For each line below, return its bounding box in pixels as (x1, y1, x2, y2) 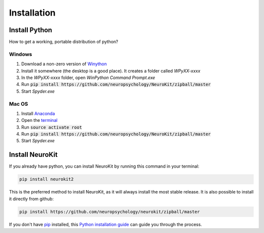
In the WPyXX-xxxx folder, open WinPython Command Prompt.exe (21, 75, 155, 80)
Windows (9, 51, 32, 58)
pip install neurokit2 (19, 176, 74, 182)
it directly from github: (9, 195, 54, 202)
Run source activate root (21, 124, 83, 130)
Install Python (9, 26, 52, 34)
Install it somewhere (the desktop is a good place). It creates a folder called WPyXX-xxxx (21, 68, 200, 74)
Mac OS (9, 100, 28, 107)
